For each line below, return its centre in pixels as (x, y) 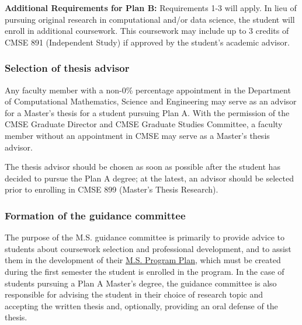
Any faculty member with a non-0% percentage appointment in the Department (148, 90)
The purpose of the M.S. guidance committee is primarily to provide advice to (145, 237)
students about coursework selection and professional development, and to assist (148, 248)
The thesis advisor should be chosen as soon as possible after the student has (143, 167)
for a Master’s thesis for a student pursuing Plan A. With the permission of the (147, 112)
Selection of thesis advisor (67, 68)
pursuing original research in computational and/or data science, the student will (150, 19)
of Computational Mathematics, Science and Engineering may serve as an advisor (151, 101)
